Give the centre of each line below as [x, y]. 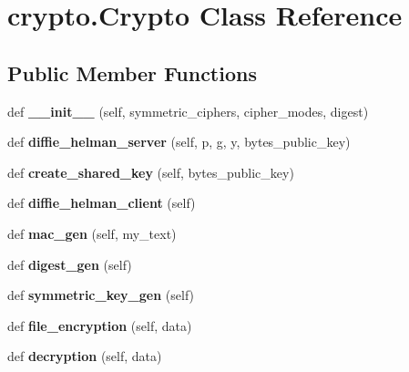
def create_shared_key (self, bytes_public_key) [151, 172]
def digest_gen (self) [70, 264]
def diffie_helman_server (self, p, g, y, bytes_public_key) [179, 142]
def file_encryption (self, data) [100, 325]
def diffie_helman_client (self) [102, 203]
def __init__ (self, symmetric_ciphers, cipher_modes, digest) [188, 111]
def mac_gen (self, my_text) [92, 233]
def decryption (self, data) [85, 356]
